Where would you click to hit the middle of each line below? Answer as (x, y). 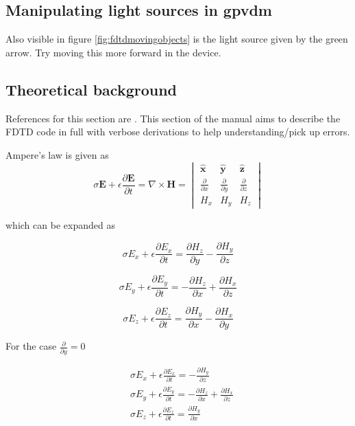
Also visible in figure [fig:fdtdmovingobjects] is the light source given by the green (177, 39)
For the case (31, 346)
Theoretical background (91, 89)
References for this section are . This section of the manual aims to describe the (173, 118)
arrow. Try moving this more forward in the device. (113, 52)
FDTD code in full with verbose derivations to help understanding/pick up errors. (178, 132)
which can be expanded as (60, 225)
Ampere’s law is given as (57, 154)
